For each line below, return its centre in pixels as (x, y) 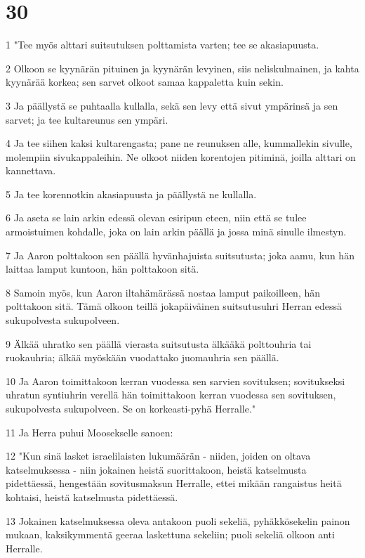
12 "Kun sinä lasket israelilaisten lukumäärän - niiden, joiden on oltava (158, 456)
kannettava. (31, 170)
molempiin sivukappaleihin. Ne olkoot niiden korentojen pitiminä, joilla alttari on (181, 156)
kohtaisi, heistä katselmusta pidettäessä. (92, 497)
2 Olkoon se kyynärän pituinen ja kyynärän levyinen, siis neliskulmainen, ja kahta (182, 68)
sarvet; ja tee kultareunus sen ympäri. (87, 119)
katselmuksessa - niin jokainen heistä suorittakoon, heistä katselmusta (156, 469)
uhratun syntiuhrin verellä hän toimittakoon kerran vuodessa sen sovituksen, (171, 395)
